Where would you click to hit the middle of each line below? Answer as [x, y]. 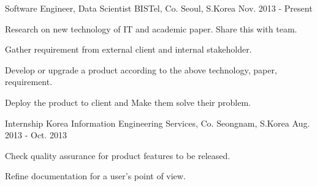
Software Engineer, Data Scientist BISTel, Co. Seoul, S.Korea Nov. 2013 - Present [159, 8]
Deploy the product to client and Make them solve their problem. [128, 102]
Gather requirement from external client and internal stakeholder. [128, 49]
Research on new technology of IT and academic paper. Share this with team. [151, 28]
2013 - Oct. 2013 [36, 135]
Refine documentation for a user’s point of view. [95, 176]
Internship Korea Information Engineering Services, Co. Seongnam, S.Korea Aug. [158, 123]
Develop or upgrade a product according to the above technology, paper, [141, 69]
